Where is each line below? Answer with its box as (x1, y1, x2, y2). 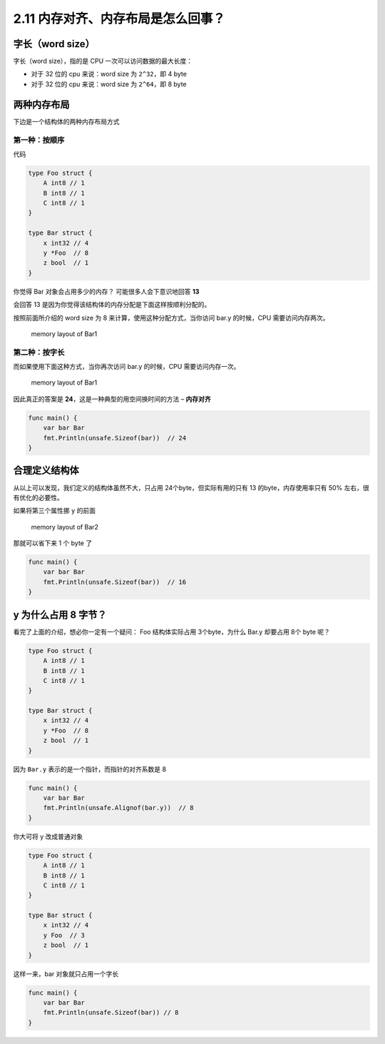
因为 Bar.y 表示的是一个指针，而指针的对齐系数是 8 (13, 764, 167, 774)
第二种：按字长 (13, 347, 65, 357)
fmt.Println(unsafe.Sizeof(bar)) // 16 (43, 578, 187, 586)
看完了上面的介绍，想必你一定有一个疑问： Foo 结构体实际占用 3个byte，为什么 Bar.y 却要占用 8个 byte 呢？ (13, 627, 331, 636)
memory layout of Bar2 (31, 522, 99, 531)
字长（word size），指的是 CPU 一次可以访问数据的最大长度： (13, 57, 193, 66)
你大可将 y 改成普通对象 (13, 832, 83, 841)
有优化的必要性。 (13, 493, 63, 502)
